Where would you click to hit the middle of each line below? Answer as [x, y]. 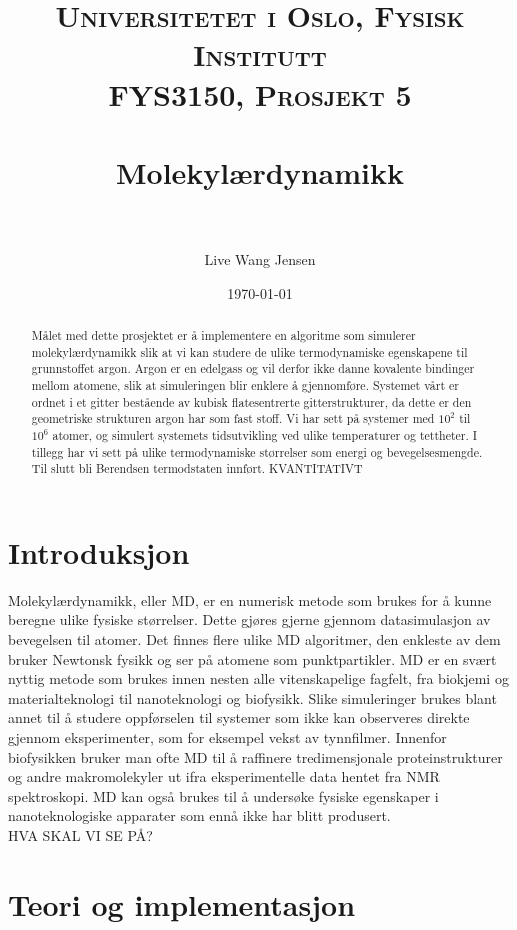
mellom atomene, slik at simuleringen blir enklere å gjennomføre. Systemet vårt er [245, 385]
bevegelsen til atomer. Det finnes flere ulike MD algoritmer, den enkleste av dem [254, 639]
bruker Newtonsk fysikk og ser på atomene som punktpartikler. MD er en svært [252, 658]
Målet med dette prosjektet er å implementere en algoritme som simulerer [223, 335]
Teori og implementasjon [182, 903]
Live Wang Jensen [260, 259]
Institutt [260, 54]
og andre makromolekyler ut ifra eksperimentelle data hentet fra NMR [224, 776]
